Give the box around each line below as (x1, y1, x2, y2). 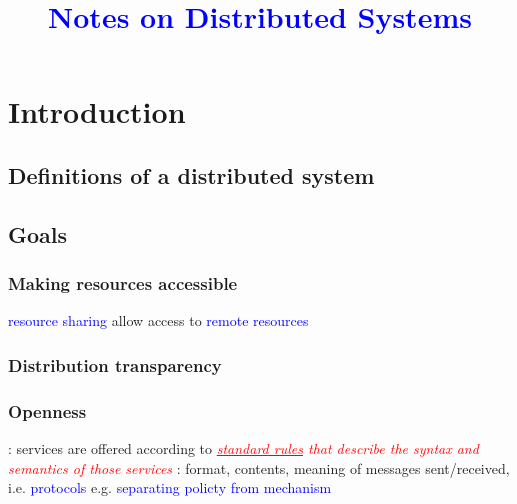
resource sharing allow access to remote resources (8, 310, 309, 331)
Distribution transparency (8, 352, 222, 377)
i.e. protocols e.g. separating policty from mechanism (8, 477, 332, 498)
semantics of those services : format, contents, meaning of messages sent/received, (8, 457, 510, 478)
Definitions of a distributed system (8, 159, 375, 190)
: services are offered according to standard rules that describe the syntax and (8, 438, 479, 458)
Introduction (8, 91, 186, 132)
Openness (8, 398, 87, 423)
